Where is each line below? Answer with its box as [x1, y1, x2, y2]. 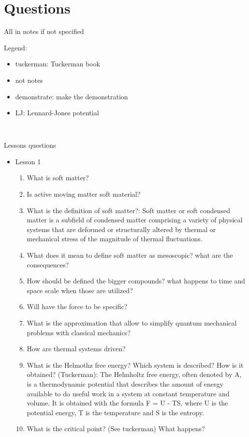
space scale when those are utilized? [27, 285, 133, 295]
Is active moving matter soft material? [27, 189, 141, 199]
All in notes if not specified [4, 26, 84, 36]
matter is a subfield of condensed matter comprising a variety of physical [27, 215, 243, 225]
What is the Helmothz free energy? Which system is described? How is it [27, 359, 244, 370]
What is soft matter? [27, 172, 89, 183]
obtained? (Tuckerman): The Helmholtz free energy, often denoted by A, [27, 369, 242, 379]
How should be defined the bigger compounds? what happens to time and [27, 276, 245, 286]
